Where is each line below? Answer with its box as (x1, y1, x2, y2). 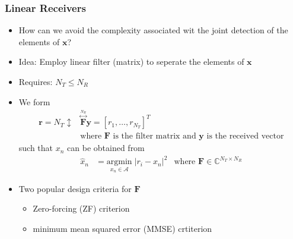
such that (18, 141, 53, 154)
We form (18, 95, 50, 108)
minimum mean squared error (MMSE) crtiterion (33, 222, 212, 235)
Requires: (18, 76, 53, 87)
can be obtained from (67, 141, 145, 154)
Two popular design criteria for (18, 182, 132, 194)
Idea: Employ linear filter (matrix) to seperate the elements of (18, 55, 244, 68)
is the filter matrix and (113, 132, 196, 141)
